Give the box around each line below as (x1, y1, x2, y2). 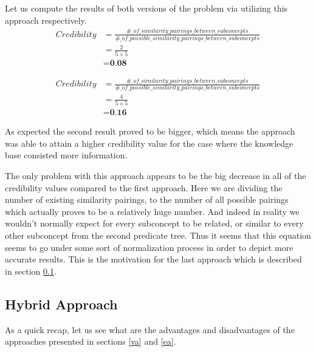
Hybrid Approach (5, 294, 118, 313)
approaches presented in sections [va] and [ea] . (5, 335, 176, 348)
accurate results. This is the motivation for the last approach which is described (5, 253, 302, 266)
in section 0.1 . (5, 264, 57, 277)
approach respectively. (5, 13, 87, 26)
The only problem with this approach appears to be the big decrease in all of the (5, 169, 306, 182)
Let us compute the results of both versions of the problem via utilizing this (5, 2, 288, 14)
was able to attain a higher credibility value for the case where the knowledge (5, 136, 294, 149)
